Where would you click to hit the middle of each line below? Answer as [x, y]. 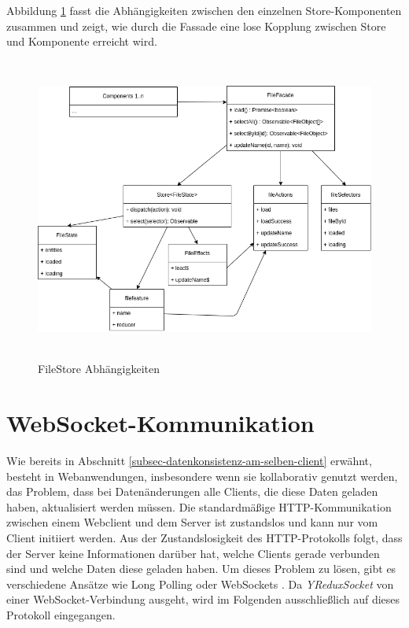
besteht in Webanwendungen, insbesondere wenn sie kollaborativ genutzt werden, [202, 476]
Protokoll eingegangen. [61, 614]
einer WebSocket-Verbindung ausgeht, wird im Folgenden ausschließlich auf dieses [203, 599]
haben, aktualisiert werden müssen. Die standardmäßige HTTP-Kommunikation [199, 506]
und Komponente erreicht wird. [82, 41]
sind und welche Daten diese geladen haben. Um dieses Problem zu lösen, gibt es [201, 569]
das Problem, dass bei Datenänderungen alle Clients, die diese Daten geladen [192, 491]
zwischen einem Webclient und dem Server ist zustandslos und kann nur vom [192, 522]
